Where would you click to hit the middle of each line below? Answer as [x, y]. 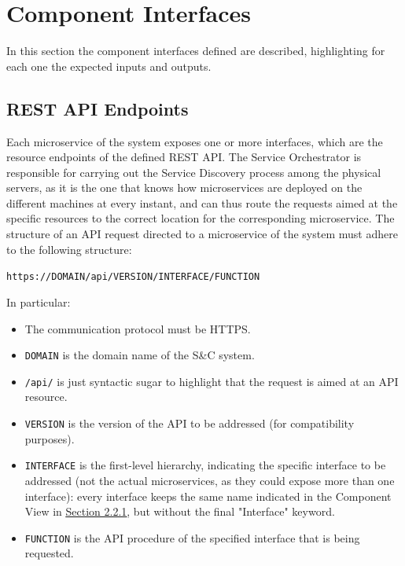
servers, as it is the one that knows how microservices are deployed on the [184, 187]
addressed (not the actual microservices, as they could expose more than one [210, 480]
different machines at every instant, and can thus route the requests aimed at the [202, 202]
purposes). [50, 438]
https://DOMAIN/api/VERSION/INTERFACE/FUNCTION [133, 277]
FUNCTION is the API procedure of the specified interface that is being [192, 537]
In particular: [39, 301]
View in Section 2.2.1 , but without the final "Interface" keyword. [180, 511]
